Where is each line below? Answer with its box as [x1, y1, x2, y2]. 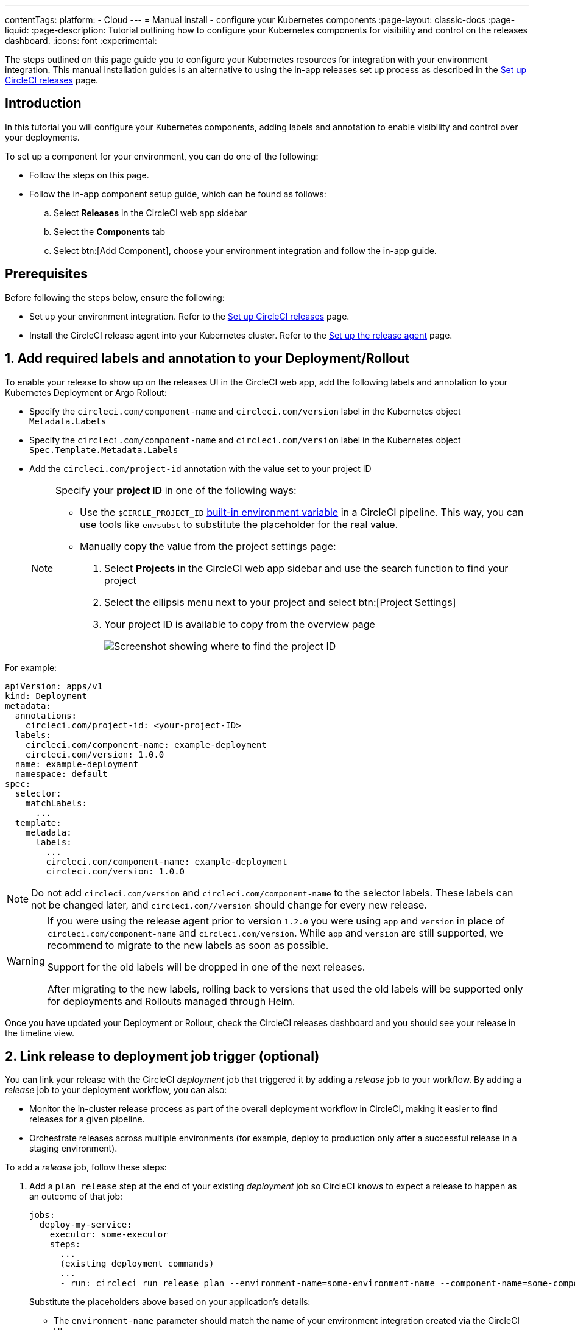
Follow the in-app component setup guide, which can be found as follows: [29, 188, 326, 199]
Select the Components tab [54, 226, 165, 237]
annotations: [15, 710, 77, 720]
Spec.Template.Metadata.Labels [29, 445, 178, 455]
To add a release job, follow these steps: [5, 1162, 167, 1173]
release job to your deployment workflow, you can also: [5, 1085, 227, 1096]
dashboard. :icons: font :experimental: [5, 35, 157, 46]
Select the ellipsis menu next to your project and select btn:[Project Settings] [104, 596, 456, 608]
